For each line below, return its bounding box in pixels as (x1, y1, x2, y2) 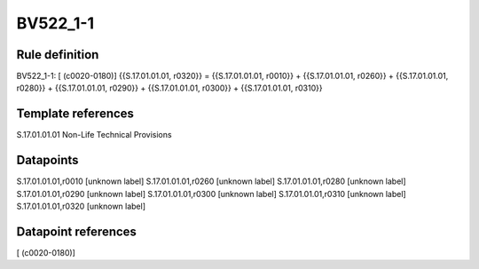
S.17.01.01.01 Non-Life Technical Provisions (16, 130, 172, 140)
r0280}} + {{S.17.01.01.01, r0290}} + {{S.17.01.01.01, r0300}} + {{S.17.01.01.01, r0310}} (16, 83, 323, 93)
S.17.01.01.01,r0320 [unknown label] (16, 201, 146, 212)
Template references (16, 107, 135, 122)
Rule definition (16, 47, 99, 62)
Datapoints (16, 153, 79, 168)
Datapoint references (16, 224, 137, 239)
